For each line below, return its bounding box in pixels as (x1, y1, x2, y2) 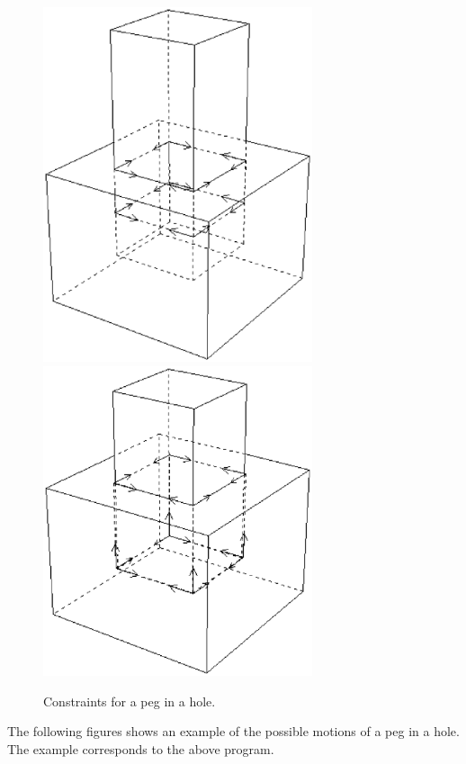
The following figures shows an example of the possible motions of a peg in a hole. (7, 722, 460, 741)
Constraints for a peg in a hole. (43, 691, 216, 710)
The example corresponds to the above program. (7, 740, 274, 759)
